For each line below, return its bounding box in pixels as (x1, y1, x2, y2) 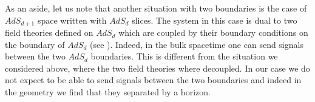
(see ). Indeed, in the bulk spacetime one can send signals (90, 38, 303, 50)
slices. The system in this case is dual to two (132, 13, 297, 26)
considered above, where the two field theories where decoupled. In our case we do (5, 61, 310, 74)
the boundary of (5, 38, 65, 50)
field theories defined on (5, 26, 93, 39)
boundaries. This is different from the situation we (90, 50, 278, 63)
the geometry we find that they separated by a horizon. (5, 86, 211, 98)
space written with (37, 13, 107, 26)
